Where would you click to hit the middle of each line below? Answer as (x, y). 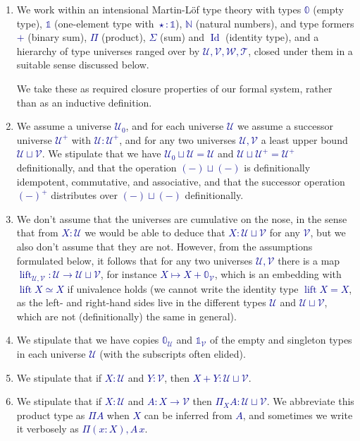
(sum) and (182, 37)
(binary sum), (57, 37)
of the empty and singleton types (281, 340)
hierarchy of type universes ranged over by (108, 50)
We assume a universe (64, 126)
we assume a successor (285, 126)
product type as (51, 415)
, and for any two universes (178, 139)
